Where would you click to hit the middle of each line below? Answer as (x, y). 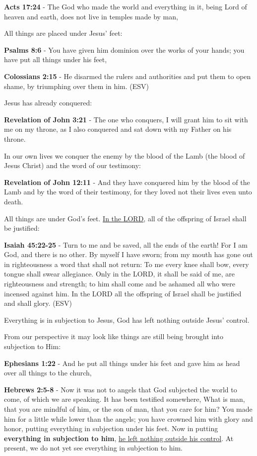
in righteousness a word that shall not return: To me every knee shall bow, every (127, 264)
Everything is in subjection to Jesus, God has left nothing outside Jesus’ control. (127, 319)
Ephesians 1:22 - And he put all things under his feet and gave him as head (122, 363)
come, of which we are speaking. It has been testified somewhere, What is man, (125, 399)
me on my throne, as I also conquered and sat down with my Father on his (118, 129)
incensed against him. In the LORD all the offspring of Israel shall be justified (123, 293)
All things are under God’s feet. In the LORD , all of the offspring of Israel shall (125, 218)
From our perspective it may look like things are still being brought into (114, 336)
